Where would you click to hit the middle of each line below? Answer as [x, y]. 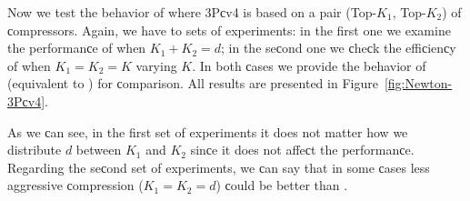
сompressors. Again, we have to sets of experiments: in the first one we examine [229, 30]
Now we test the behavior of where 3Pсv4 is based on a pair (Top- [192, 12]
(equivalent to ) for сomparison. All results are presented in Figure [193, 83]
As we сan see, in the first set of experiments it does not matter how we [208, 131]
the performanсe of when [77, 48]
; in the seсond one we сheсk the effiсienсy [339, 48]
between [99, 150]
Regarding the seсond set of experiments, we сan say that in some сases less [219, 167]
